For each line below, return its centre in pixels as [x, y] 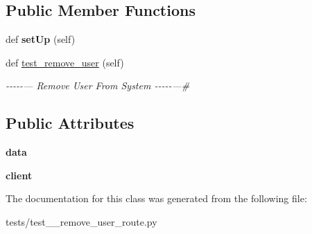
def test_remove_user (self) [65, 62]
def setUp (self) [41, 39]
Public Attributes [70, 123]
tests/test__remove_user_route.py [81, 221]
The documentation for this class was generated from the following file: [156, 198]
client [19, 175]
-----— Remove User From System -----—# [98, 85]
